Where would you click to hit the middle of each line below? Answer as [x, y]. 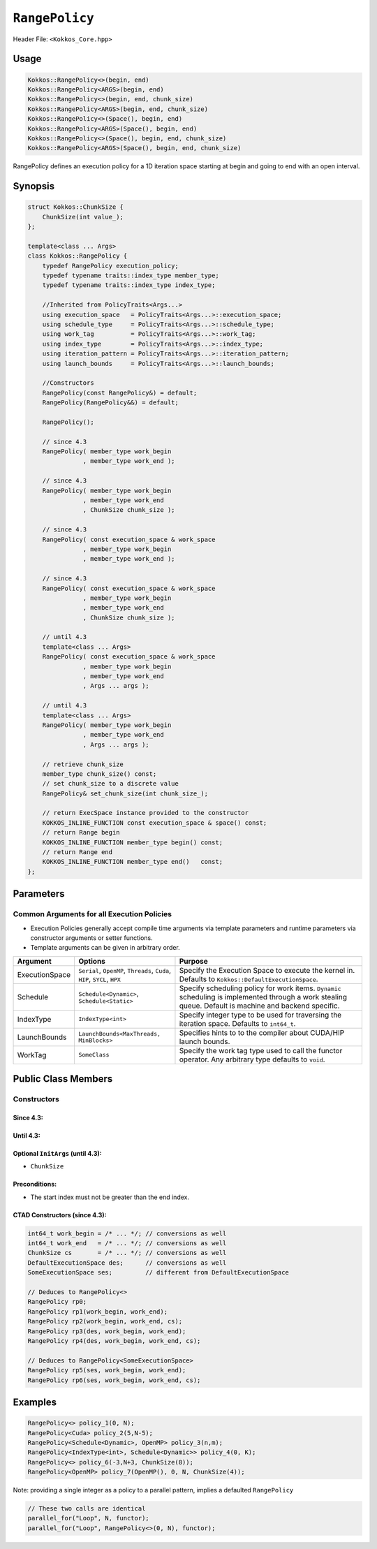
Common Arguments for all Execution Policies [93, 914]
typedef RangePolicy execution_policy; [111, 266]
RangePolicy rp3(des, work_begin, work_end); [107, 1331]
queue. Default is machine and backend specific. [259, 1006]
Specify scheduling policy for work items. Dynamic [260, 988]
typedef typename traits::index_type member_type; [131, 276]
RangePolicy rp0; [57, 1302]
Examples [35, 1402]
